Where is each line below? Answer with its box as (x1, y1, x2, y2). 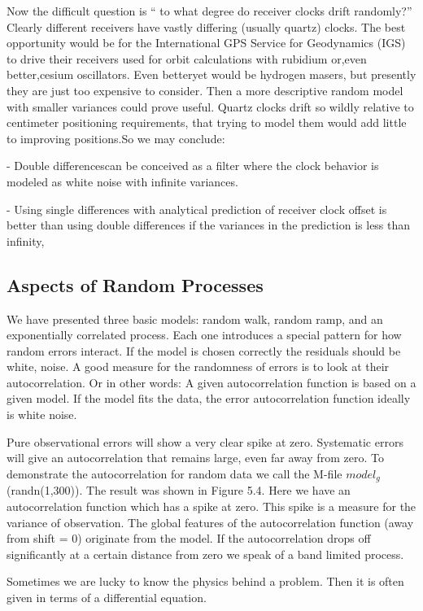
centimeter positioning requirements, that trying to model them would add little (7, 114, 407, 131)
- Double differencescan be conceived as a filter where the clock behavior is (7, 157, 379, 174)
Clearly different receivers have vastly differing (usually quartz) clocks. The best (7, 18, 406, 35)
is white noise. (7, 406, 77, 423)
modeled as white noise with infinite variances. (7, 172, 238, 190)
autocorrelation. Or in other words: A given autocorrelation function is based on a (7, 373, 416, 391)
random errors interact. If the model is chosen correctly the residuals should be (7, 342, 401, 359)
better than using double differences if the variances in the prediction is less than (7, 216, 411, 233)
